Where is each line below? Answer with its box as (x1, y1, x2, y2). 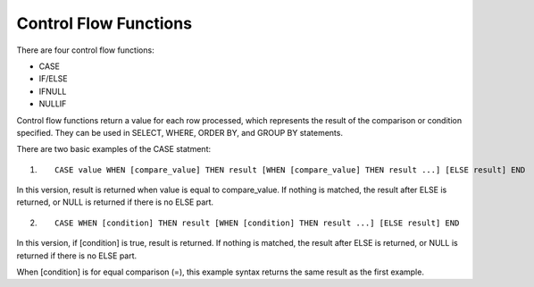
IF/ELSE (38, 73, 68, 84)
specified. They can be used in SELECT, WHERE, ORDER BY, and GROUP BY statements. (16, 127, 344, 138)
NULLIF (38, 98, 67, 109)
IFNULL (38, 86, 67, 97)
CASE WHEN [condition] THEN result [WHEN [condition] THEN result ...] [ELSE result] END (54, 217, 460, 228)
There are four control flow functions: (16, 45, 155, 55)
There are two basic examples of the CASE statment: (16, 144, 212, 155)
